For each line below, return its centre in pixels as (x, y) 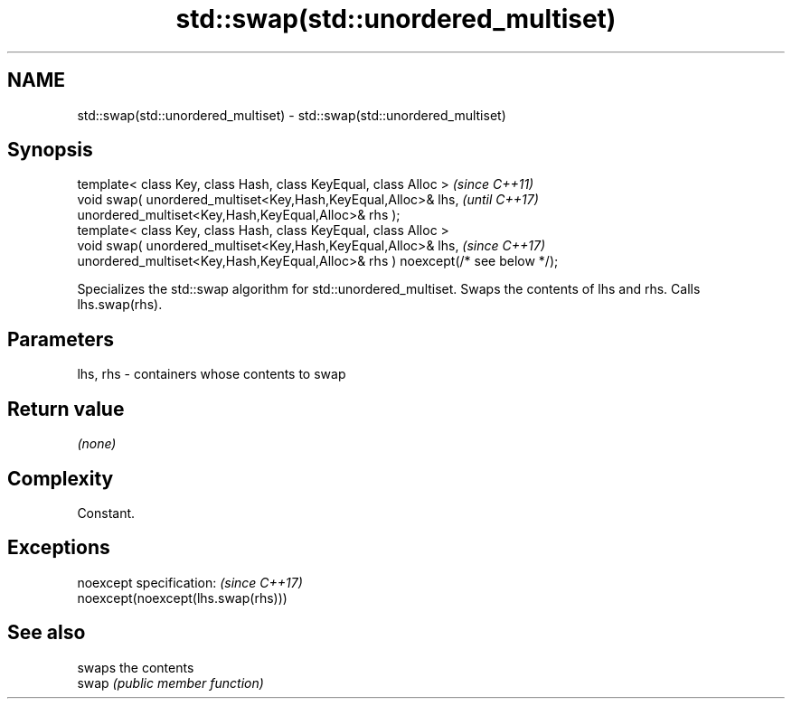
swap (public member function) (170, 682)
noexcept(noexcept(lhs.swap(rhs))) (182, 598)
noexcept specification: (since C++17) (190, 582)
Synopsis (50, 150)
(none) (97, 444)
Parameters (61, 339)
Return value (66, 409)
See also (47, 633)
